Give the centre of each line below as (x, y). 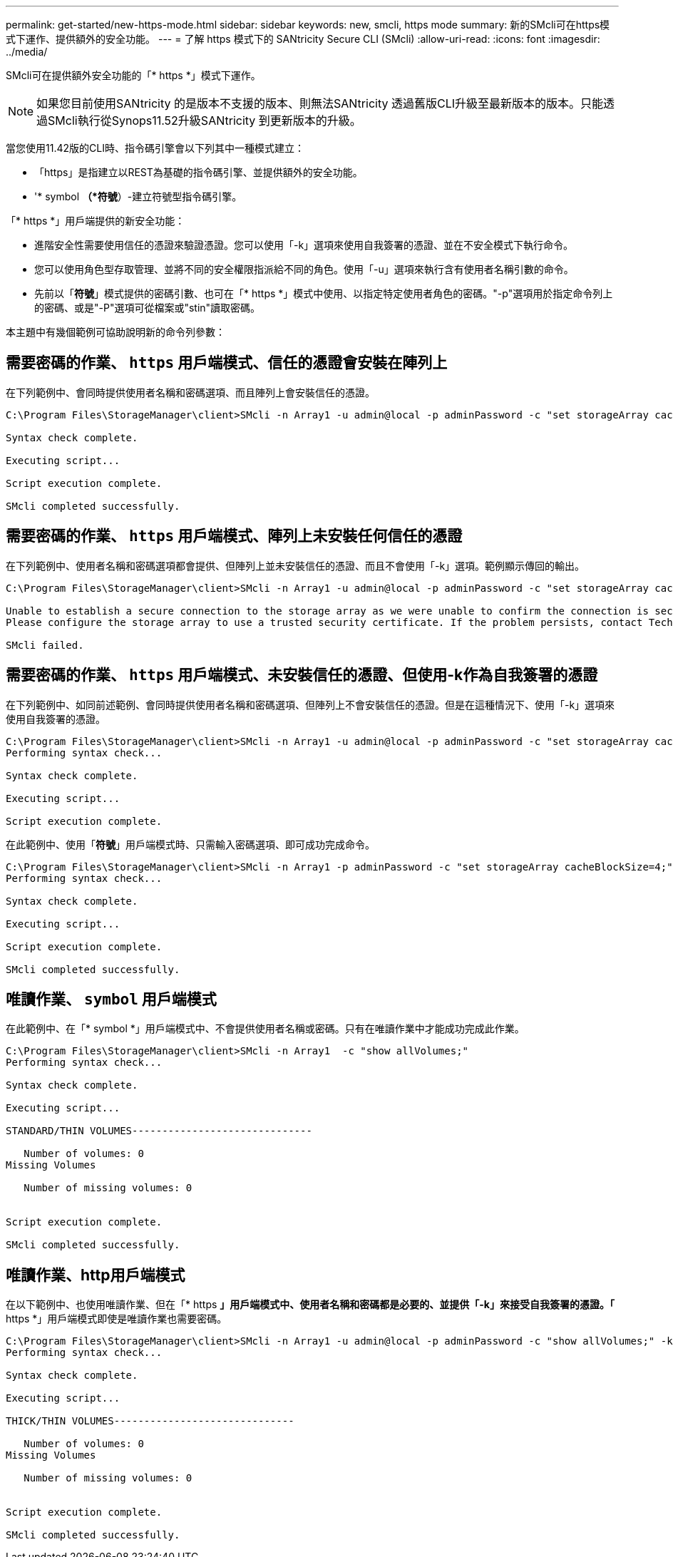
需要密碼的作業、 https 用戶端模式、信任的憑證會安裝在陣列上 (227, 363)
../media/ (27, 52)
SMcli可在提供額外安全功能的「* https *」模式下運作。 (133, 75)
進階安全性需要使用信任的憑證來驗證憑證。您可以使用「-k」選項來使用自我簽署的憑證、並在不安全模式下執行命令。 (304, 245)
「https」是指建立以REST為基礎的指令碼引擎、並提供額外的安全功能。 (199, 172)
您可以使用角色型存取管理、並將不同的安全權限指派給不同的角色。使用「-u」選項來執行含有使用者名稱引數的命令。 (304, 269)
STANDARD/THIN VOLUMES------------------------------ (159, 1131)
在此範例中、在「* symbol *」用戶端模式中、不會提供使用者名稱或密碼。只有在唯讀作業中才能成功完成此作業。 (265, 1029)
